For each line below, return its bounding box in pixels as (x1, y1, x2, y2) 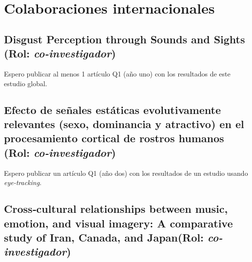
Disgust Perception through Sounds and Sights (4, 31, 245, 46)
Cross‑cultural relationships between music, (4, 201, 228, 216)
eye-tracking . (4, 177, 42, 187)
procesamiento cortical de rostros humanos (4, 131, 224, 146)
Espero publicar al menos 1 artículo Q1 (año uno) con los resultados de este (4, 68, 231, 78)
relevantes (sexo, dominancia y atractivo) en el (4, 116, 244, 131)
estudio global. (4, 78, 47, 88)
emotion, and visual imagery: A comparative (4, 215, 233, 230)
